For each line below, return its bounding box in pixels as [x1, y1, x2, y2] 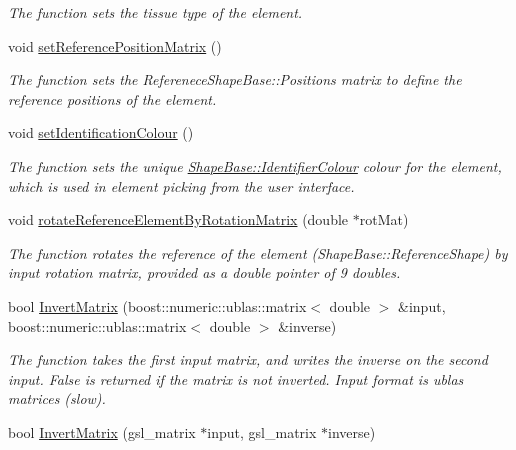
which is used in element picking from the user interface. [8, 175, 355, 196]
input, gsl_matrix [207, 421, 317, 442]
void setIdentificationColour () [8, 122, 194, 143]
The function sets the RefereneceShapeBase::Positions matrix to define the [8, 69, 462, 90]
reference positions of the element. [8, 88, 217, 109]
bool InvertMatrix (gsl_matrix [8, 421, 196, 442]
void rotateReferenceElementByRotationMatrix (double [8, 209, 349, 230]
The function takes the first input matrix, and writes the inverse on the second [8, 349, 488, 370]
